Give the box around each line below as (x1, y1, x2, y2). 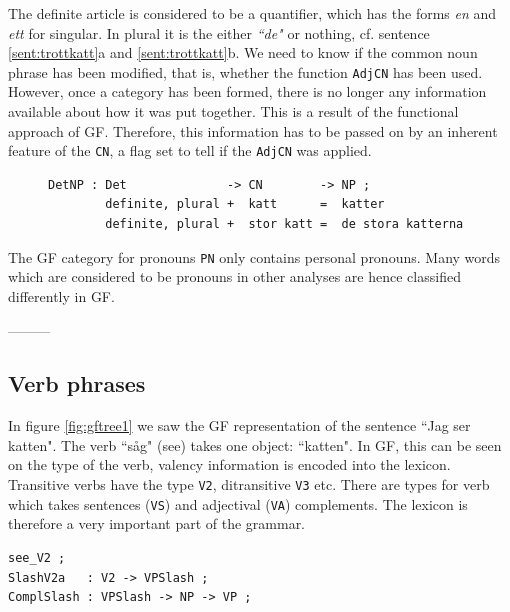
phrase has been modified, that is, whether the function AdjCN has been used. (8, 61, 483, 82)
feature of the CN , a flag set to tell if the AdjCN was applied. (8, 140, 372, 161)
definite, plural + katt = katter (105, 197, 385, 212)
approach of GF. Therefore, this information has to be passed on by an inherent (8, 120, 498, 141)
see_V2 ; (8, 550, 66, 565)
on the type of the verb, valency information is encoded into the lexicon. (8, 454, 451, 475)
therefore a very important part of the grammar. (8, 513, 306, 534)
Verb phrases (8, 368, 146, 399)
